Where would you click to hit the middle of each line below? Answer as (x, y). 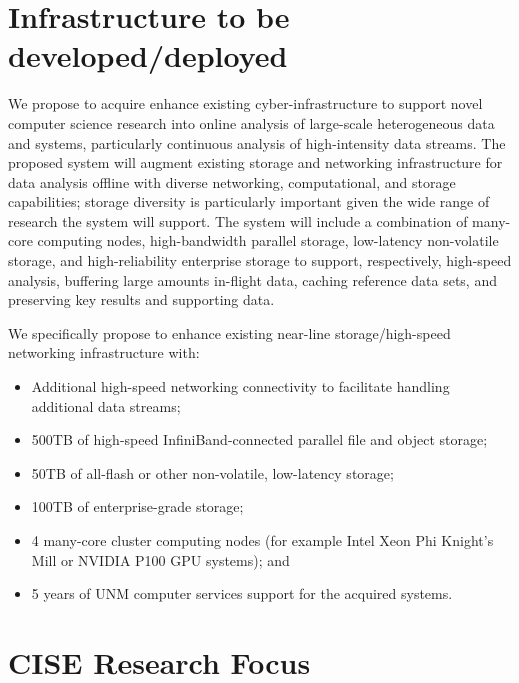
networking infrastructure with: (104, 352)
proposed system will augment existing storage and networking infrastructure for (255, 162)
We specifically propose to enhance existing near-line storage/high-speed (229, 332)
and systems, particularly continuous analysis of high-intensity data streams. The (257, 142)
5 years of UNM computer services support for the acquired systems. (242, 593)
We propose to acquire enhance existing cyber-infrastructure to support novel (245, 103)
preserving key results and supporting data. (141, 299)
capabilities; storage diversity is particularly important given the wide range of (249, 201)
